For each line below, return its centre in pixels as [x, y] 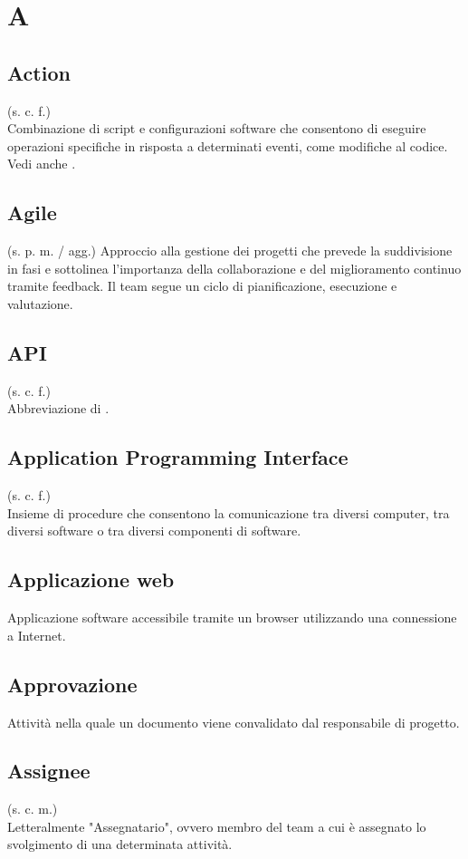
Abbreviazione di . [58, 408]
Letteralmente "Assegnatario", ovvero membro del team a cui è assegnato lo [217, 826]
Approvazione [72, 684]
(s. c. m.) [33, 809]
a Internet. [37, 635]
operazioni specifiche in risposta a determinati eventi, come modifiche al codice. [228, 145]
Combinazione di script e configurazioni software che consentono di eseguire [217, 128]
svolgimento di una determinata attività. [120, 844]
